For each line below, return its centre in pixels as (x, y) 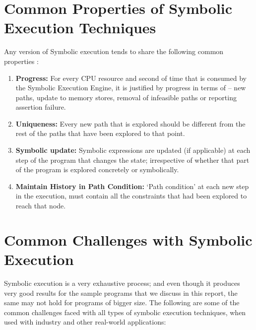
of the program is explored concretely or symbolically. (97, 169)
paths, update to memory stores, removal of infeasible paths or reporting (126, 97)
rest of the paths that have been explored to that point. (100, 133)
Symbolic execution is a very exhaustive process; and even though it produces (122, 283)
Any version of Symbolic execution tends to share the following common (114, 51)
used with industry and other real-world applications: (85, 322)
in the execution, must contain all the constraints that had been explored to (131, 196)
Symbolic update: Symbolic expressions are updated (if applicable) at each (133, 150)
